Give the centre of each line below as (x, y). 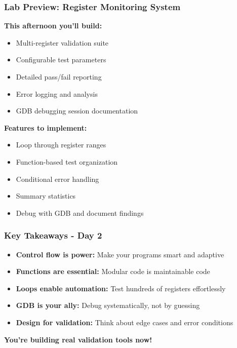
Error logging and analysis (57, 93)
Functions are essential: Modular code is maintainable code (113, 271)
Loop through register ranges (61, 145)
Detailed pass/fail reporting (59, 76)
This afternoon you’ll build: (53, 26)
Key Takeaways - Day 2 (53, 235)
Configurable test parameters (61, 60)
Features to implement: (46, 127)
